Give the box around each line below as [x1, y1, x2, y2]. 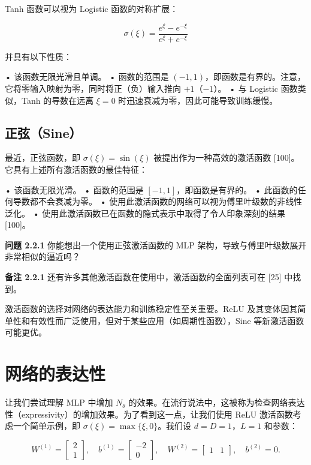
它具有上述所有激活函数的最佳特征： [5, 163, 147, 175]
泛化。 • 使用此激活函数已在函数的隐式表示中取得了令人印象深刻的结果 [5, 206, 286, 219]
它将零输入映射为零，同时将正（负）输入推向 [5, 82, 181, 94]
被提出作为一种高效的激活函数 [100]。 [153, 151, 300, 164]
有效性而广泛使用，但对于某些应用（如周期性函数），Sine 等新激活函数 [29, 314, 304, 326]
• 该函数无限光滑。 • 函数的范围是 [5, 183, 144, 196]
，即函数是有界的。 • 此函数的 [176, 183, 298, 196]
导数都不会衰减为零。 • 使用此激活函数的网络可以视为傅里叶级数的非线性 [13, 195, 303, 208]
